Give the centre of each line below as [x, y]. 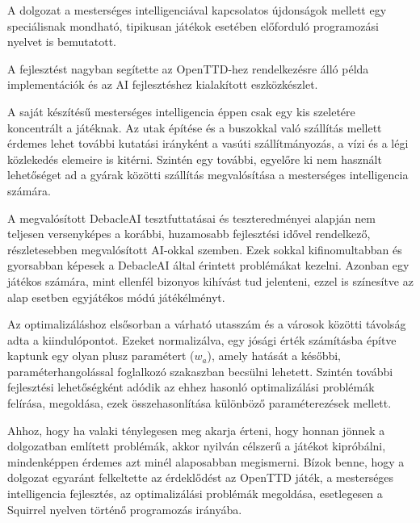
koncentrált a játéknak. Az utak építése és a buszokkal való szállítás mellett [195, 127]
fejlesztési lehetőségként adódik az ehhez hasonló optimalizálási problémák [191, 387]
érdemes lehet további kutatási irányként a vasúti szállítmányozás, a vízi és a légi [208, 143]
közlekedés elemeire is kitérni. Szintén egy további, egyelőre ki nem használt [195, 159]
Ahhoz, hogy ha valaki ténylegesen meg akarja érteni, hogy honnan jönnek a [196, 430]
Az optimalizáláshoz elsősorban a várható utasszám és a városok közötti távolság [207, 324]
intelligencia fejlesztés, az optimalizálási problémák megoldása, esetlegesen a [195, 494]
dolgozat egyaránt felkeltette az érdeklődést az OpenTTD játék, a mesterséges [201, 477]
